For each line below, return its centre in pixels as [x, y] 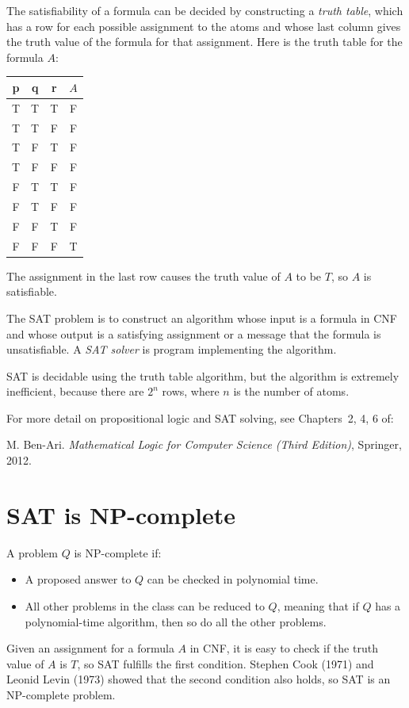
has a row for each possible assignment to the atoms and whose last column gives [204, 26]
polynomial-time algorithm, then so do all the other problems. [176, 621]
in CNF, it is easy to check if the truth [284, 648]
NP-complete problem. [61, 694]
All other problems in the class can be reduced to [145, 605]
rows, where [191, 391]
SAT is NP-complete [121, 514]
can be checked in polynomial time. [233, 579]
